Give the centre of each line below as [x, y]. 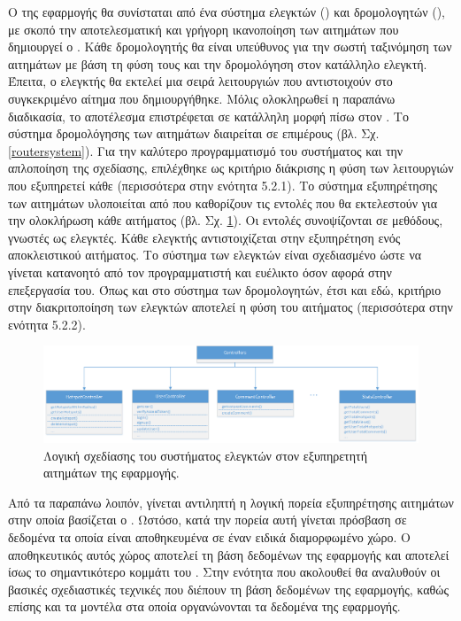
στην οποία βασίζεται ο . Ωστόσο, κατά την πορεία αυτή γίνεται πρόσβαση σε [207, 520]
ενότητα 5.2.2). [47, 324]
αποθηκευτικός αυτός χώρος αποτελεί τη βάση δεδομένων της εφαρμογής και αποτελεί [229, 554]
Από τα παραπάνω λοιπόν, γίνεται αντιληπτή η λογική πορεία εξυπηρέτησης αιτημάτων [231, 502]
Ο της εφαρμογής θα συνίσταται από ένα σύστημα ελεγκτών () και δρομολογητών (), [227, 12]
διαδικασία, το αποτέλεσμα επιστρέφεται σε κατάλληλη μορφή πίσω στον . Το [208, 116]
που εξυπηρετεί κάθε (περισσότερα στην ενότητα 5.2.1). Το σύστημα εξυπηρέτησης [223, 185]
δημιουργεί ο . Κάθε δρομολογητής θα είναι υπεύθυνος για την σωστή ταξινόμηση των [230, 47]
